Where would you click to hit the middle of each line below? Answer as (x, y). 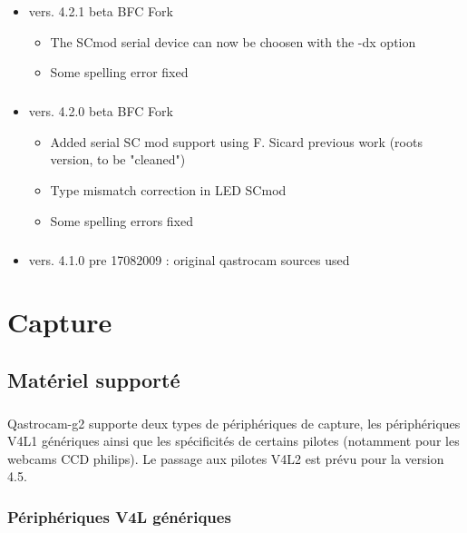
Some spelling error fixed (119, 72)
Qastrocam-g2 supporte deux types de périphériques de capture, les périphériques (234, 423)
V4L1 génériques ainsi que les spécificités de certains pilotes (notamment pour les (233, 441)
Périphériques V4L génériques (119, 516)
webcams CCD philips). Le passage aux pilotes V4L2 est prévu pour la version (226, 458)
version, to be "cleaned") (118, 159)
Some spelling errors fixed (122, 220)
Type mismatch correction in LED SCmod (168, 189)
